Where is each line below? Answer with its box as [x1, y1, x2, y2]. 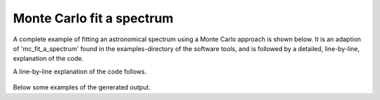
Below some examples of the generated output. [13, 83, 151, 92]
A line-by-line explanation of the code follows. [13, 67, 147, 76]
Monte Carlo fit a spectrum [13, 10, 174, 26]
